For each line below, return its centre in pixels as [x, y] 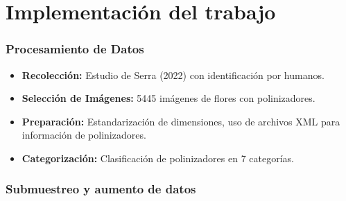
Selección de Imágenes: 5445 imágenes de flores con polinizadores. [168, 98]
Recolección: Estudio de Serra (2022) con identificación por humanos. [173, 75]
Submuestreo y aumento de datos [101, 189]
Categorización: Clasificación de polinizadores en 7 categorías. [158, 158]
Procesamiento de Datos [75, 49]
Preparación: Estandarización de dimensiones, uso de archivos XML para [181, 121]
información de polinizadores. [84, 135]
